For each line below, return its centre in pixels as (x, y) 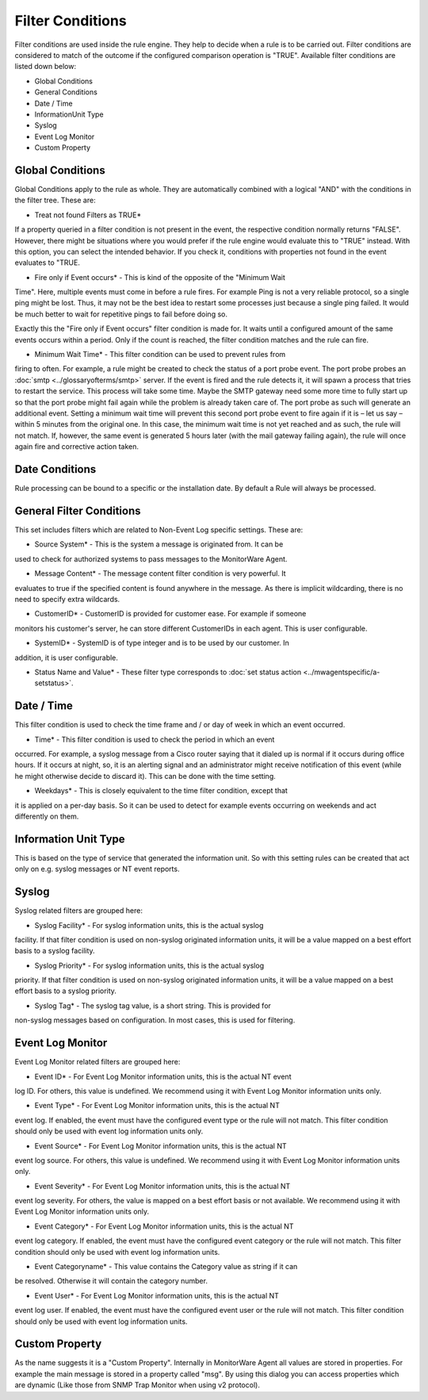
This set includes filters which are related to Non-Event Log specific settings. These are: (159, 529)
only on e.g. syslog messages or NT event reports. (97, 869)
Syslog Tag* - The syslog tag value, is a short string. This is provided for (153, 1005)
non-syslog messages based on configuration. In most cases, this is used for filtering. (155, 1020)
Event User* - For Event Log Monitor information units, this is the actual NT (157, 1295)
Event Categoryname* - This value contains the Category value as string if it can (166, 1267)
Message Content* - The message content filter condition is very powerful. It (160, 573)
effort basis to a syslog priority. (65, 991)
